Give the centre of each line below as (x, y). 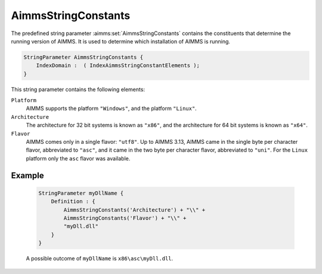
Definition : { (73, 201)
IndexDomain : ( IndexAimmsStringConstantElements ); (118, 66)
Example (27, 175)
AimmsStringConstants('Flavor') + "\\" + (125, 218)
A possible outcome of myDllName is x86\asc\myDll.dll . (100, 259)
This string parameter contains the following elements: (78, 89)
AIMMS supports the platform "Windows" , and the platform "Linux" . (111, 108)
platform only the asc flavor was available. (78, 158)
